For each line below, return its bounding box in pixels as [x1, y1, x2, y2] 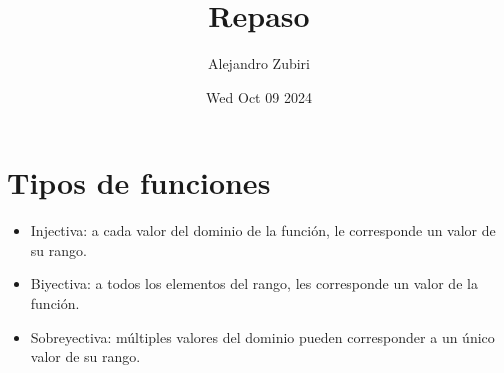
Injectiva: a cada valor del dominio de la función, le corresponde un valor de [30, 220, 496, 241]
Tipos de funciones [7, 162, 271, 203]
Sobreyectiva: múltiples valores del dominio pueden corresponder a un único [30, 326, 495, 347]
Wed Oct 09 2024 [206, 86, 312, 107]
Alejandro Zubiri [207, 53, 310, 74]
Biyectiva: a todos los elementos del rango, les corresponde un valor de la [30, 273, 478, 294]
